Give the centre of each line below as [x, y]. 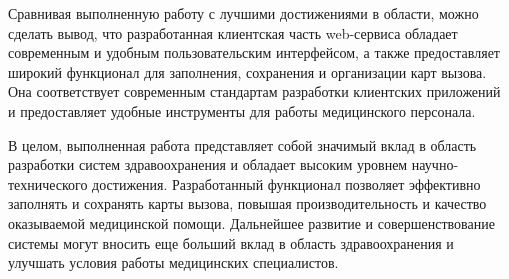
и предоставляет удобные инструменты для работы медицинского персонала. [242, 110]
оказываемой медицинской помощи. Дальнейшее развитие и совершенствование [251, 222]
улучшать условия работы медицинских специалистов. [173, 262]
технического [48, 183]
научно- [435, 164]
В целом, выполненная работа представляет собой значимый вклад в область [242, 144]
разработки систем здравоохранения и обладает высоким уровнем [208, 164]
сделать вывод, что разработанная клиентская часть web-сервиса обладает [233, 32]
